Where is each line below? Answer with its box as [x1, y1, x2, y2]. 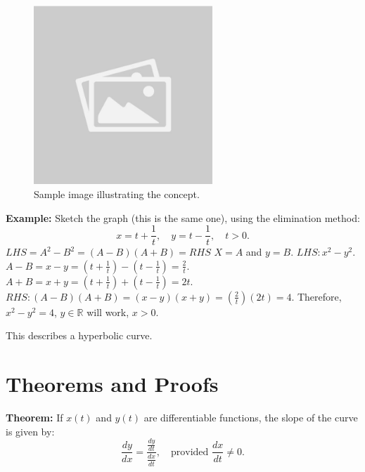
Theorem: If [6, 410, 63, 425]
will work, [87, 304, 129, 319]
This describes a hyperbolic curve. [6, 328, 153, 343]
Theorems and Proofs [6, 369, 219, 398]
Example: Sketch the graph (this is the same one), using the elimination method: [6, 210, 360, 225]
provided [171, 447, 209, 457]
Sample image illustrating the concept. [34, 186, 200, 201]
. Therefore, [291, 289, 342, 303]
